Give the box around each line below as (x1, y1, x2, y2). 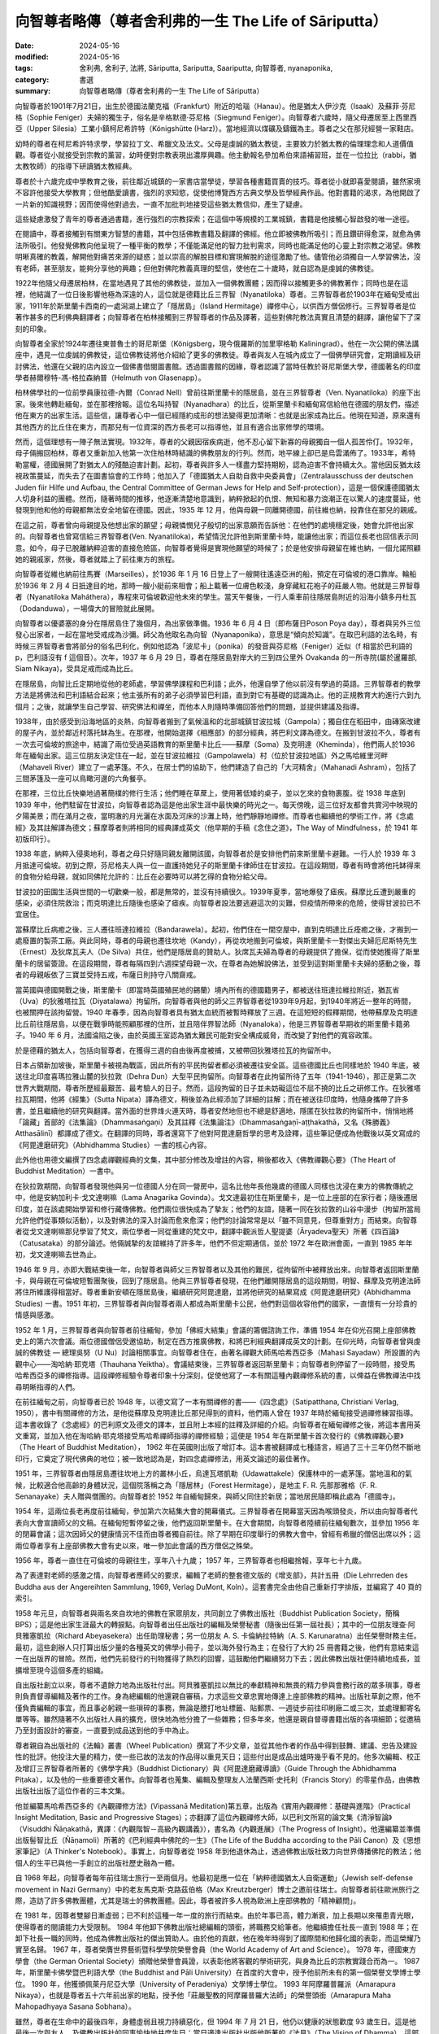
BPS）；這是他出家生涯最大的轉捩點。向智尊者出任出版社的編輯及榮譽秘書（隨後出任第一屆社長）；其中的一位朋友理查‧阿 (15, 1619, 416, 1629)
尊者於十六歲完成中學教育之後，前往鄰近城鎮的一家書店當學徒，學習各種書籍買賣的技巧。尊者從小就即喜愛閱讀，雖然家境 (15, 176, 421, 186)
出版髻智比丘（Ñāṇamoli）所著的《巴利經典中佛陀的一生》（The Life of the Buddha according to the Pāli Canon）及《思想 (15, 1835, 422, 1844)
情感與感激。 (15, 1310, 59, 1320)
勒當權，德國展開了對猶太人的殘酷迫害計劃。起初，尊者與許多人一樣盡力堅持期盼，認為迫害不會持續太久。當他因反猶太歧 (15, 460, 421, 469)
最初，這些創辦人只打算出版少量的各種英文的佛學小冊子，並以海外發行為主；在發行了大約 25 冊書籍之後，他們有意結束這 (15, 1642, 419, 1652)
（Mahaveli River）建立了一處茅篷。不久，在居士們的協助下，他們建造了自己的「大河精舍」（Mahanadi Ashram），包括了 (15, 762, 417, 772)
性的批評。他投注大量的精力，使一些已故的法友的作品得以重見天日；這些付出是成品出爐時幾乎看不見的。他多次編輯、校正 (15, 1752, 421, 1761)
